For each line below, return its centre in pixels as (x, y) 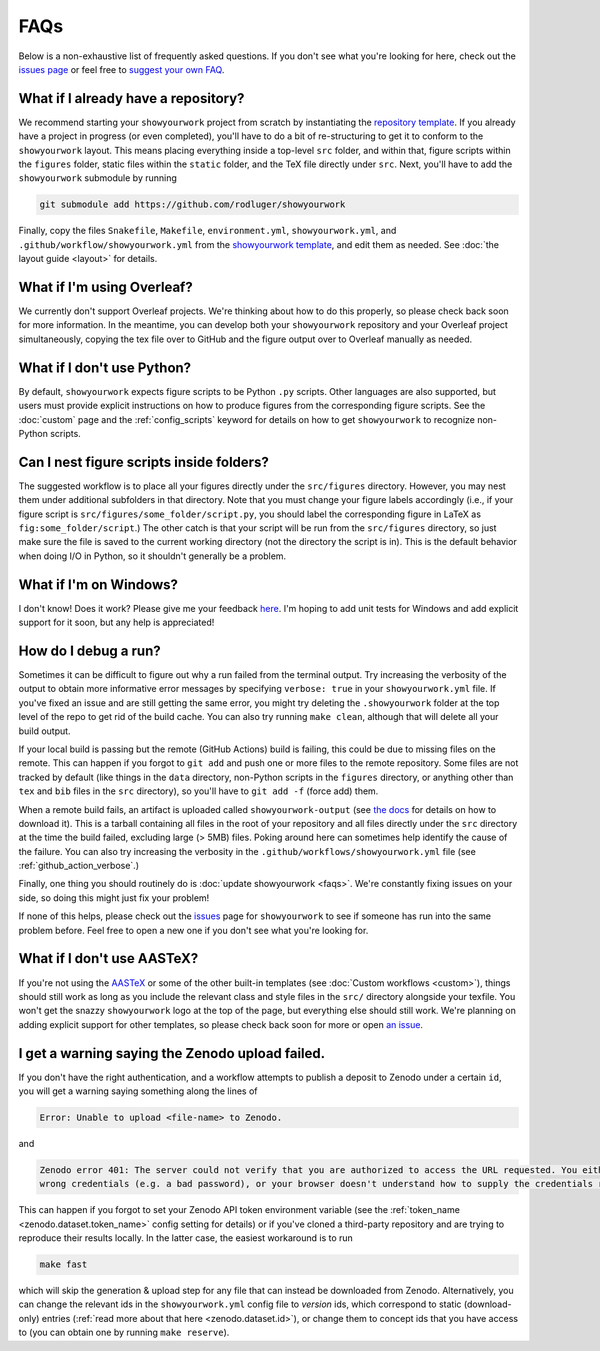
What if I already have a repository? (131, 98)
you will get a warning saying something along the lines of (138, 1091)
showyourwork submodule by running (97, 178)
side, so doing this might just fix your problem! (114, 897)
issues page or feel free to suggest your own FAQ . (121, 69)
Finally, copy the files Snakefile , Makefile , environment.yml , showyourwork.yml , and (207, 231)
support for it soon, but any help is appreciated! (116, 622)
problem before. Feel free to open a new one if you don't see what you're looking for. (193, 930)
